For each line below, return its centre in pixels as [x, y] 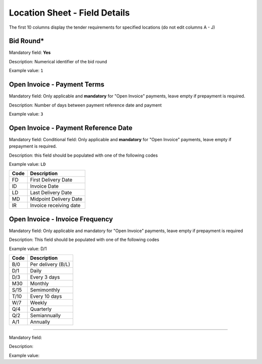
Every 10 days [46, 296]
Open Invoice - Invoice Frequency [61, 219]
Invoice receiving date [55, 205]
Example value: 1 [26, 71]
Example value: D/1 [28, 249]
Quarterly [41, 309]
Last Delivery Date [51, 193]
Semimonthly [45, 290]
